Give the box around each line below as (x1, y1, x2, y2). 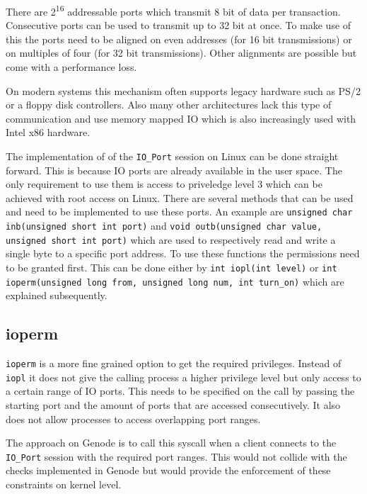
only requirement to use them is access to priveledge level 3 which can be (6, 176, 322, 191)
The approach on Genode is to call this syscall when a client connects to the (6, 435, 337, 450)
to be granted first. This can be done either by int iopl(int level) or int (6, 260, 337, 274)
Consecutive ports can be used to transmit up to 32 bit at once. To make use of (6, 18, 351, 33)
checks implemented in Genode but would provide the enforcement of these (6, 463, 331, 478)
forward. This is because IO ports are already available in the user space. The (6, 162, 342, 177)
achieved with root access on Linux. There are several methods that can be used (6, 190, 354, 205)
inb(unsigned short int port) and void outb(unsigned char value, (6, 218, 322, 233)
